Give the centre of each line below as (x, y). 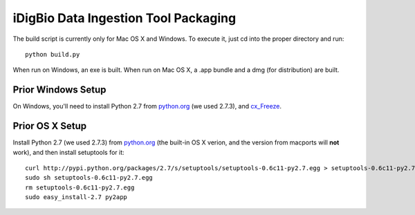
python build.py (53, 54)
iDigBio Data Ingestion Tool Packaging (124, 18)
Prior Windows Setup (59, 90)
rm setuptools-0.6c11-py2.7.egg (80, 187)
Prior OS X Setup (49, 126)
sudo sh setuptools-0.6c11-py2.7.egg (89, 178)
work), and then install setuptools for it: (68, 152)
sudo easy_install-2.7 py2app (76, 197)
